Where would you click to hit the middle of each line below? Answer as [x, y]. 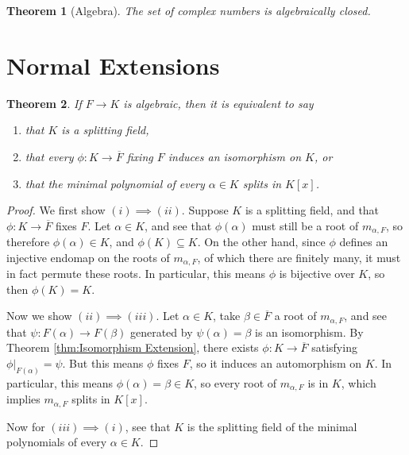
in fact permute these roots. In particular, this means [136, 274]
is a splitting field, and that [312, 210]
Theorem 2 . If [44, 103]
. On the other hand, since [261, 242]
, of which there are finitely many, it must [299, 257]
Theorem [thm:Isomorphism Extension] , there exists [133, 347]
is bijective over [317, 274]
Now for [26, 426]
